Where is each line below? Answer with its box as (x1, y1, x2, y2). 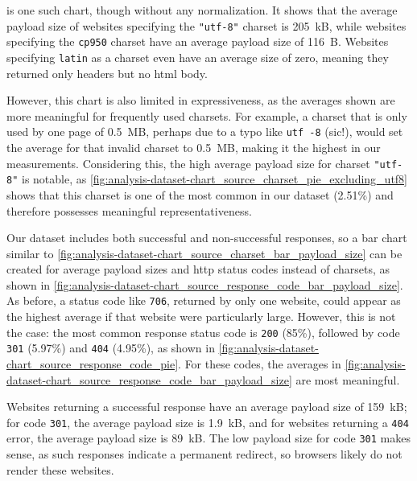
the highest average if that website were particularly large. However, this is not (6, 308, 396, 325)
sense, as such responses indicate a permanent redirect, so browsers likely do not (6, 446, 403, 462)
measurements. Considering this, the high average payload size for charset (6, 154, 370, 171)
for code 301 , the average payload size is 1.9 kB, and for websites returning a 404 (6, 413, 409, 430)
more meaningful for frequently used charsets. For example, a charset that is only (6, 107, 407, 124)
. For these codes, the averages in (178, 356, 341, 372)
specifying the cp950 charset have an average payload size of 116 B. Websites (6, 33, 389, 50)
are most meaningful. (295, 371, 400, 388)
